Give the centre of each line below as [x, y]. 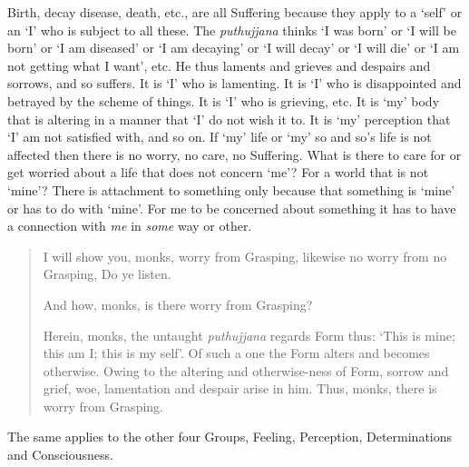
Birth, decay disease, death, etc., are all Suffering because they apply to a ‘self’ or [235, 12]
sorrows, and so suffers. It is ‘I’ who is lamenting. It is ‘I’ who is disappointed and [234, 83]
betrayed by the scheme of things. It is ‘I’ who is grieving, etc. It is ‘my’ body [224, 100]
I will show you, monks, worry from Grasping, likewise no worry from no [245, 256]
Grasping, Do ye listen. [107, 274]
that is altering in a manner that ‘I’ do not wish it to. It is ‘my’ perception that [229, 119]
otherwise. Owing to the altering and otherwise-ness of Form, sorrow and [246, 370]
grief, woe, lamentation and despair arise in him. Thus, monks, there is [240, 388]
